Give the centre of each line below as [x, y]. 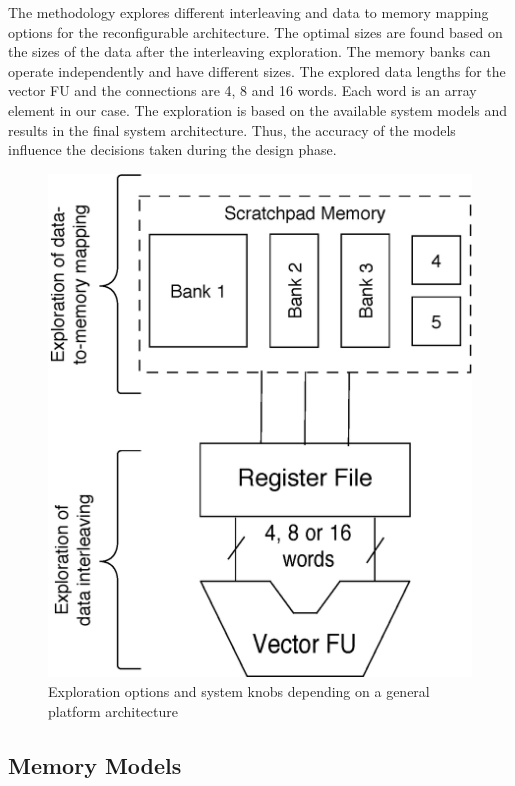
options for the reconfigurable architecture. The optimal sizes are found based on [255, 31]
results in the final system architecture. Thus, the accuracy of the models [232, 129]
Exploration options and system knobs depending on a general [239, 691]
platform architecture [113, 710]
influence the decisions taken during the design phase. [172, 149]
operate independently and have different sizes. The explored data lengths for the [257, 70]
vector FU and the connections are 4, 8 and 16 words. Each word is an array [242, 90]
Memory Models [95, 764]
